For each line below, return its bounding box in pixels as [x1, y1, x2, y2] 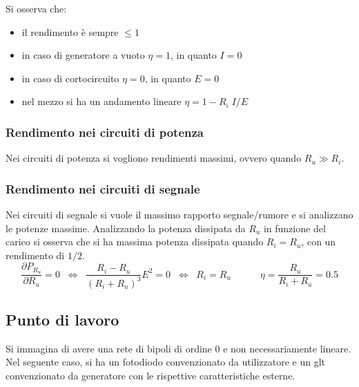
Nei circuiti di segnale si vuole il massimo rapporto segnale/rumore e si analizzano [6, 207, 353, 221]
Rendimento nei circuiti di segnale [6, 180, 200, 197]
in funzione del [263, 220, 326, 235]
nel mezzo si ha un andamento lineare [21, 94, 182, 108]
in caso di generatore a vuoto [21, 48, 145, 62]
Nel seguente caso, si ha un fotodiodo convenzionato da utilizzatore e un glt [6, 355, 326, 369]
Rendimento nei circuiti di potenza [6, 123, 204, 140]
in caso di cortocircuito [21, 70, 119, 85]
